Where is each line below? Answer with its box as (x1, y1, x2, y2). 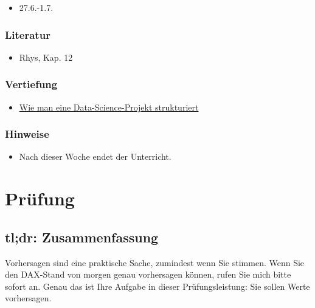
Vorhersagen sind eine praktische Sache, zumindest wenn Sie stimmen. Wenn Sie (5, 256, 305, 269)
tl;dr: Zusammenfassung (5, 227, 159, 246)
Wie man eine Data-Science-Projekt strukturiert (19, 100, 199, 113)
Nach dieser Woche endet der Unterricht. (19, 150, 171, 163)
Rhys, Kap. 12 (19, 50, 73, 63)
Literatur (5, 27, 50, 42)
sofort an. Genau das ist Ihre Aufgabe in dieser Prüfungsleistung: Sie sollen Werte (5, 279, 310, 292)
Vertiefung (5, 77, 58, 92)
